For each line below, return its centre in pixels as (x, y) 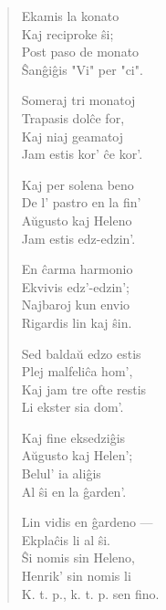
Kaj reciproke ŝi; (67, 33)
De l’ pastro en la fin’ (81, 202)
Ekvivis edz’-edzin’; (75, 286)
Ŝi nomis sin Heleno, (78, 557)
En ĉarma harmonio (77, 269)
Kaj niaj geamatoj (73, 136)
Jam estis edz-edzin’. (78, 238)
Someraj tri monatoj (78, 100)
